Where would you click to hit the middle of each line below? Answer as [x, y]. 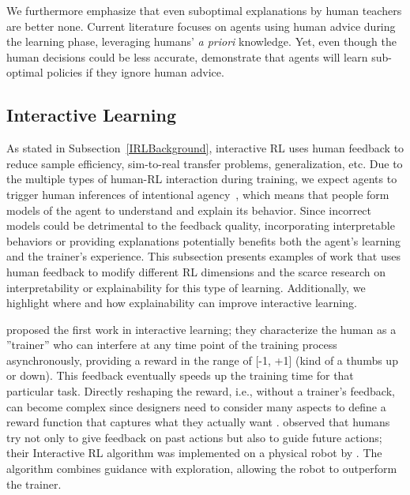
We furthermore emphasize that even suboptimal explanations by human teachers [204, 10]
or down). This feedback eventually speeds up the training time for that [180, 375]
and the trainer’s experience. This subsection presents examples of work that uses [204, 256]
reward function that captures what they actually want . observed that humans [198, 422]
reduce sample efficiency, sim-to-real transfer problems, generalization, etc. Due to [205, 163]
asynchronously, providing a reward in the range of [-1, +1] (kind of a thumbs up [202, 360]
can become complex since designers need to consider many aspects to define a [196, 406]
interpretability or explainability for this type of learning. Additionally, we [186, 287]
